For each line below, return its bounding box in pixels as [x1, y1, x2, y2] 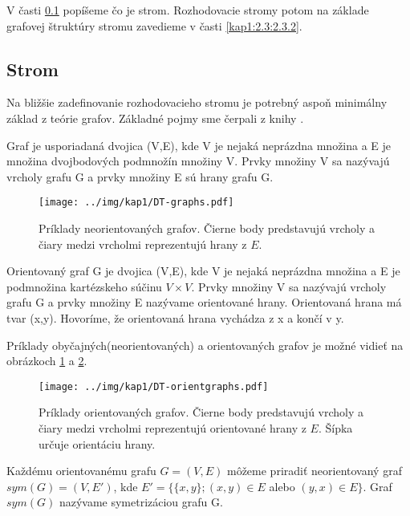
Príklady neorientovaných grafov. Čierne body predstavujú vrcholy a [39, 220, 375, 237]
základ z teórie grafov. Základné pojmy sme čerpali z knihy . [6, 109, 304, 126]
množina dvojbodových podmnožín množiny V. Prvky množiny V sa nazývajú [6, 152, 390, 169]
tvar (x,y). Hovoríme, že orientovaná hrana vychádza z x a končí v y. [6, 309, 344, 326]
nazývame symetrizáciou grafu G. [59, 494, 223, 510]
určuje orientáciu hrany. [39, 435, 156, 452]
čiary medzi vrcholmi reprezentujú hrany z [39, 235, 247, 252]
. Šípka [318, 420, 353, 437]
